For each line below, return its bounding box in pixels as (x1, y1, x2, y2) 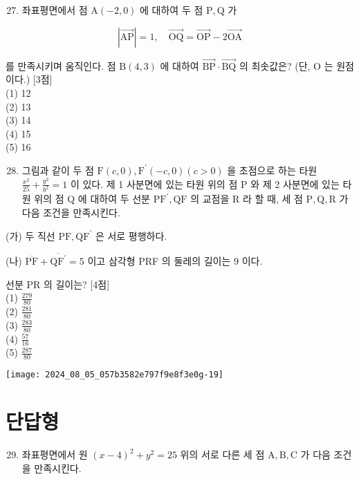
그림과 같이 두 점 (21, 162, 94, 177)
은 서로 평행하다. (95, 228, 167, 243)
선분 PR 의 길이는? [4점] (6, 276, 110, 291)
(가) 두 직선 (6, 228, 55, 243)
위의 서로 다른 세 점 (180, 447, 265, 462)
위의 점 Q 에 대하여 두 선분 (34, 191, 151, 206)
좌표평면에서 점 (21, 3, 88, 17)
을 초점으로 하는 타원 (227, 162, 317, 177)
